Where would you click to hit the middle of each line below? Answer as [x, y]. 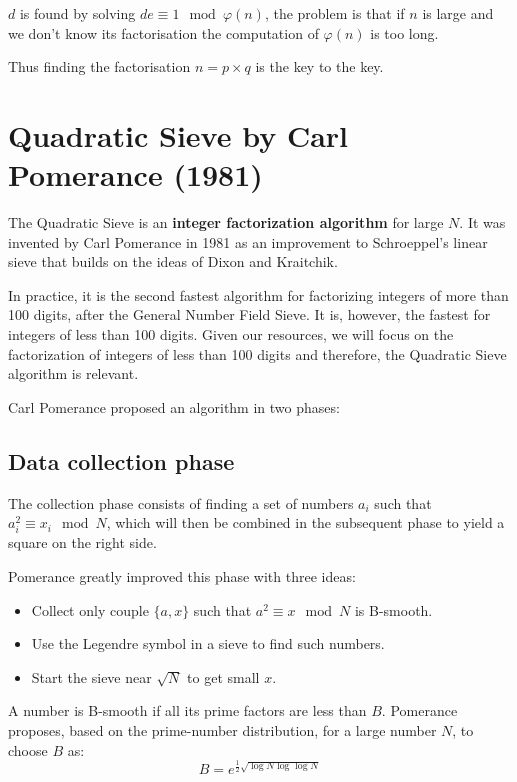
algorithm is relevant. [73, 373]
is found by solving [77, 13]
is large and [458, 13]
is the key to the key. [319, 66]
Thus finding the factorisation [99, 66]
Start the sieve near [91, 676]
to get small [223, 676]
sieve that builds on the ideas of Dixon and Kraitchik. [173, 261]
